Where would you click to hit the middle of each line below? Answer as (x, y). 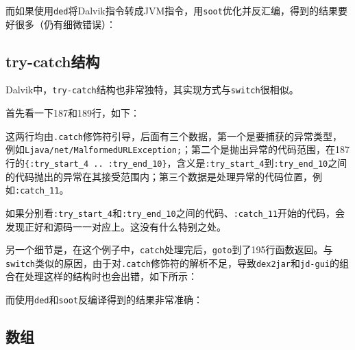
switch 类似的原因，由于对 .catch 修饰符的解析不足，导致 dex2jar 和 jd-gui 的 (172, 262)
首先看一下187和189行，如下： (73, 113)
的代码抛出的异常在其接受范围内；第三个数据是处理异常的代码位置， (159, 176)
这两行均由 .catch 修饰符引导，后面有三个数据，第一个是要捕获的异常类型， (174, 136)
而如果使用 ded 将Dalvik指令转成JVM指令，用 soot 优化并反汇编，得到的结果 (172, 10)
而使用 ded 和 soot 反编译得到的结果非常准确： (105, 300)
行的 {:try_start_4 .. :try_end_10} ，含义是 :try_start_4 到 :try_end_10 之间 (176, 163)
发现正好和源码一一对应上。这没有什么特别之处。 (116, 226)
